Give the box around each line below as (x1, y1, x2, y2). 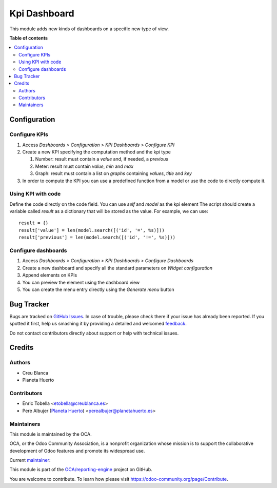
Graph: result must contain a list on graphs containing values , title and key (35, 170, 192, 177)
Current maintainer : (9, 457, 51, 463)
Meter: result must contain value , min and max (35, 163, 133, 169)
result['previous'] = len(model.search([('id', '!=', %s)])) (18, 235, 175, 241)
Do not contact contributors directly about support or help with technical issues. (9, 330, 179, 336)
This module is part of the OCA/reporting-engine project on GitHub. (9, 466, 152, 473)
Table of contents (9, 35, 48, 41)
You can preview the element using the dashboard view (22, 279, 140, 285)
